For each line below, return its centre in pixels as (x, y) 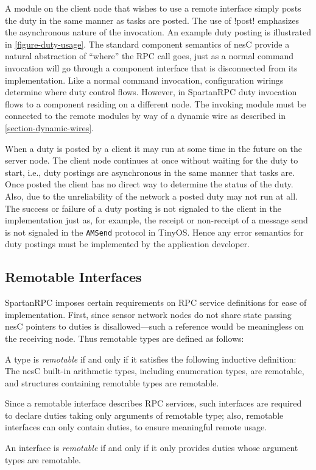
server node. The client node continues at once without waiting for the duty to (152, 160)
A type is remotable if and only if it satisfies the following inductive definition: (151, 359)
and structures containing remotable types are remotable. (112, 382)
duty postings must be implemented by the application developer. (128, 244)
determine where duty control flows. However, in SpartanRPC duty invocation (151, 92)
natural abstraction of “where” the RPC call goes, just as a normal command (149, 56)
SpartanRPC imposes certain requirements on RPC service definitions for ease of (156, 302)
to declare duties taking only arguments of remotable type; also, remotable (144, 415)
